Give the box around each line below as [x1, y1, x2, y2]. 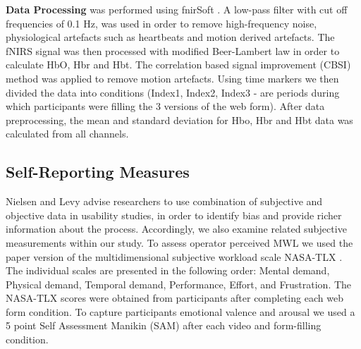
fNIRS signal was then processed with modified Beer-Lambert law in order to [6, 43, 340, 58]
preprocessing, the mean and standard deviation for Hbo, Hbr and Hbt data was [6, 112, 353, 127]
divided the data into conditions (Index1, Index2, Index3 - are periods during [6, 85, 340, 99]
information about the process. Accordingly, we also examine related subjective [6, 221, 347, 236]
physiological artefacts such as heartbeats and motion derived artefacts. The [6, 30, 335, 44]
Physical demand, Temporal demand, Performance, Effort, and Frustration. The [6, 276, 352, 291]
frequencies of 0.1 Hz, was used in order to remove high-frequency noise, [6, 16, 317, 30]
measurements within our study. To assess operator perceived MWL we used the [6, 235, 353, 250]
